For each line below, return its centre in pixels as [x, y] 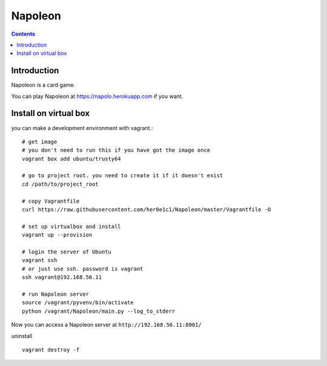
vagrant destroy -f [51, 350]
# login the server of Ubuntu [67, 252]
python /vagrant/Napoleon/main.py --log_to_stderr [99, 311]
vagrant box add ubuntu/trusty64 [71, 158]
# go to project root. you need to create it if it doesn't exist [123, 176]
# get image [40, 142]
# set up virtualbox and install [71, 226]
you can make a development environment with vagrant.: [82, 128]
